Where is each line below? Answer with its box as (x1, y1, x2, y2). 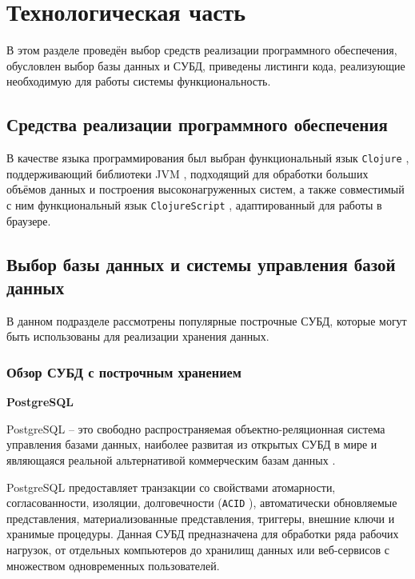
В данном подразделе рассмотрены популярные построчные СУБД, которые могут (6, 312, 407, 329)
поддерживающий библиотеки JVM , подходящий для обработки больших (6, 165, 369, 182)
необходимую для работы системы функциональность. (6, 73, 271, 90)
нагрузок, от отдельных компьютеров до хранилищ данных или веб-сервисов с (6, 541, 389, 558)
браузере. (6, 212, 51, 229)
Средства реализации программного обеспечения (6, 112, 388, 137)
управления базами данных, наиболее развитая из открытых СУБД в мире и (6, 436, 377, 453)
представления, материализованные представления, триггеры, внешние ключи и (6, 509, 395, 526)
